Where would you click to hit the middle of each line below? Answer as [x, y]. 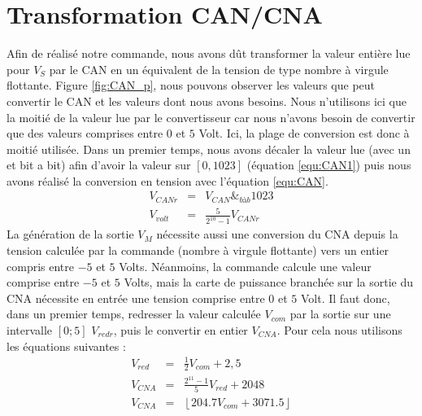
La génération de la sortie [70, 234]
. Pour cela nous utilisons [339, 329]
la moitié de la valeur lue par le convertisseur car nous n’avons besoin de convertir [211, 117]
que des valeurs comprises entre [85, 133]
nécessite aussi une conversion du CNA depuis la [277, 234]
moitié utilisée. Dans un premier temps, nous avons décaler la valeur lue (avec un [209, 149]
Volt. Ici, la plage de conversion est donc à [304, 133]
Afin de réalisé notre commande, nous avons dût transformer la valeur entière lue [209, 53]
